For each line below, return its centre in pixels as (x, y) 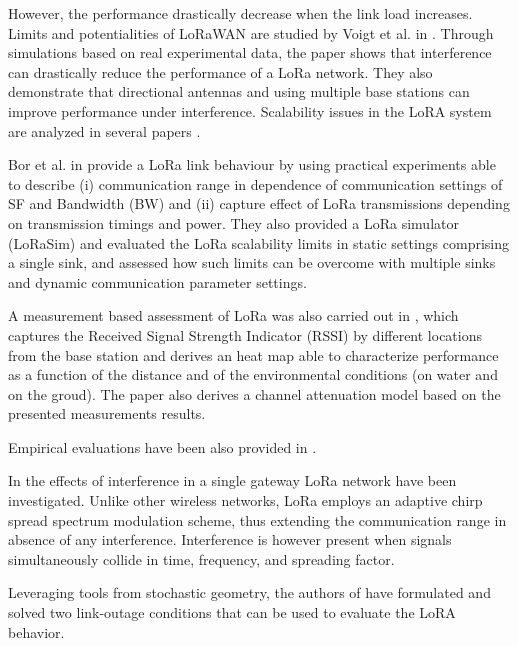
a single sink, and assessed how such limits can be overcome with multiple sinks (252, 262)
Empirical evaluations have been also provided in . (162, 446)
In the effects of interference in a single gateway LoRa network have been (232, 480)
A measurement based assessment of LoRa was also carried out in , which (233, 315)
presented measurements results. (107, 413)
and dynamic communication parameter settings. (157, 281)
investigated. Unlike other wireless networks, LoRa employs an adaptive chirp (245, 500)
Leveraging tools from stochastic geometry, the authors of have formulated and (249, 592)
